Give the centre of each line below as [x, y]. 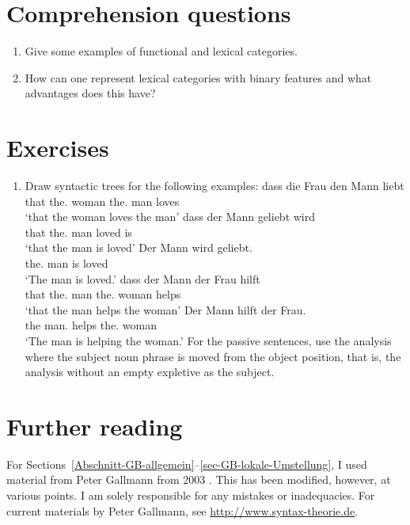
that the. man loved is [78, 232]
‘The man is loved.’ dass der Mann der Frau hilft [142, 278]
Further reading [95, 426]
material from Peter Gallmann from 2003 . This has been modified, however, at [199, 479]
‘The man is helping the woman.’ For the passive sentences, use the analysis [208, 340]
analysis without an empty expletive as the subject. [150, 372]
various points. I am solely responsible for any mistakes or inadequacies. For [191, 495]
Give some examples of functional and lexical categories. [161, 51]
